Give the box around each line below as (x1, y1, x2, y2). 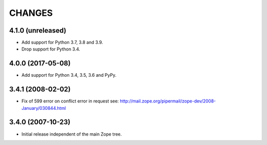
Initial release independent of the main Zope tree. (21, 131, 122, 137)
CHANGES (9, 7, 53, 18)
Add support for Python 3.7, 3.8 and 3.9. (21, 40, 103, 46)
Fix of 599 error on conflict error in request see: (21, 98, 119, 104)
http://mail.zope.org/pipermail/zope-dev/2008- (120, 98, 216, 104)
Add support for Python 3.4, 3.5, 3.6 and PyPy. (21, 72, 117, 78)
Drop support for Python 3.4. (21, 46, 81, 52)
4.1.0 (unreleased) (9, 26, 67, 35)
